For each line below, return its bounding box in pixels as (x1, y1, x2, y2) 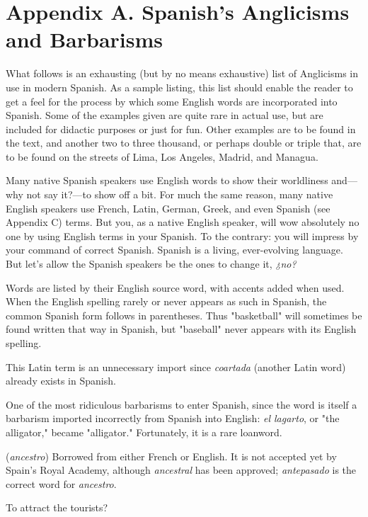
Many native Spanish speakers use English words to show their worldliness (6, 173, 328, 188)
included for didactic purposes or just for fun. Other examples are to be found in (6, 121, 356, 136)
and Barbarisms (6, 25, 163, 54)
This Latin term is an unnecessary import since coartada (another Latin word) (6, 359, 346, 374)
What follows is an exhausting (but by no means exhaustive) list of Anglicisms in (6, 66, 359, 81)
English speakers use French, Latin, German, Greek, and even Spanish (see (6, 200, 330, 215)
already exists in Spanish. (6, 373, 116, 388)
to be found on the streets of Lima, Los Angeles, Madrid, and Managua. (6, 149, 318, 164)
